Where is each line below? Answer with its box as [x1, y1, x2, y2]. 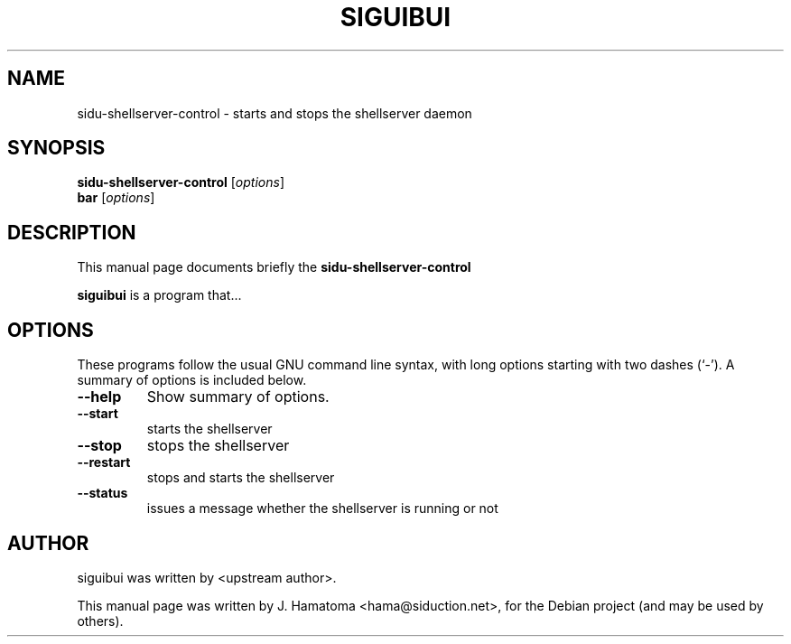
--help [77, 387, 122, 406]
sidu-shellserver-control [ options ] [77, 174, 285, 191]
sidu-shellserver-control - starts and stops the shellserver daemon [77, 105, 472, 121]
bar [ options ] [77, 190, 155, 206]
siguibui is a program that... [77, 287, 242, 303]
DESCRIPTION [7, 220, 136, 244]
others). [77, 612, 124, 629]
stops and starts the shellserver [146, 470, 335, 486]
